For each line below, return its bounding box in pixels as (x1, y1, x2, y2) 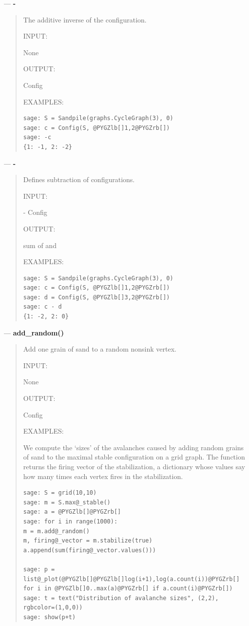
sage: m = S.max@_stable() (23, 499, 111, 506)
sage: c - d (23, 303, 62, 311)
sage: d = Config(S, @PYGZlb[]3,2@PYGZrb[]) (23, 293, 170, 301)
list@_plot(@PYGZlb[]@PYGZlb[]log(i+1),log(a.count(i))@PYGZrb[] (23, 575, 240, 583)
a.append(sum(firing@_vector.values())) (23, 546, 156, 554)
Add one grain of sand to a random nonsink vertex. (23, 344, 176, 354)
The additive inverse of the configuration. (23, 14, 147, 24)
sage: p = (23, 565, 55, 573)
